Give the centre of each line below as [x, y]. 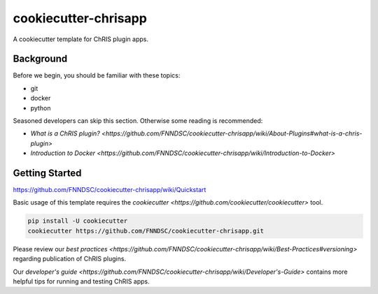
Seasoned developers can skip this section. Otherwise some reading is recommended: [138, 121]
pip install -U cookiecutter [78, 221]
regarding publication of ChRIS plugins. [69, 259]
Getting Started [47, 173]
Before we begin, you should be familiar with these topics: [97, 75]
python [41, 108]
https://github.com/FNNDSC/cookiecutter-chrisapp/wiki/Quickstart [110, 190]
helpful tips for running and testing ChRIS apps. [81, 281]
